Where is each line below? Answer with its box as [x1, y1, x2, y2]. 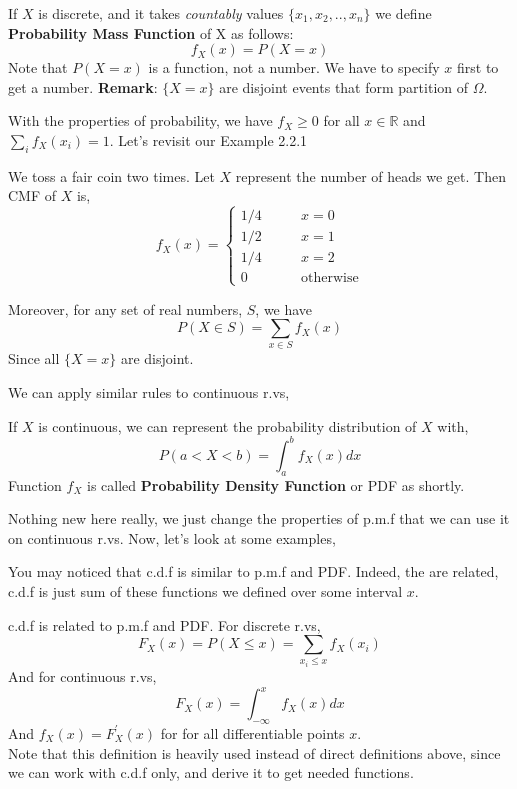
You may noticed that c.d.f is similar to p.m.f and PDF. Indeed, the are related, [8, 561, 499, 582]
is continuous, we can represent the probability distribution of [38, 415, 417, 436]
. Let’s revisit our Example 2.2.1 [109, 129, 308, 150]
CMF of [8, 185, 57, 206]
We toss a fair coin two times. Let [8, 165, 215, 186]
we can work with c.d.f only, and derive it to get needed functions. [8, 762, 414, 783]
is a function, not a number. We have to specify [148, 57, 440, 78]
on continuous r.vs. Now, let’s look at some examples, [8, 527, 336, 548]
